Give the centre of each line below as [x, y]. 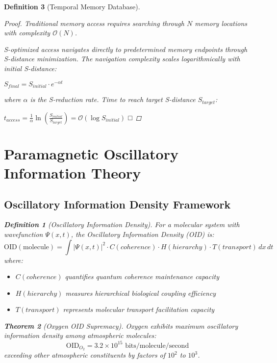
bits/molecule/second [157, 346]
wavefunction [24, 234]
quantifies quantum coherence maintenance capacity [142, 276]
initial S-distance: [30, 68]
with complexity [27, 33]
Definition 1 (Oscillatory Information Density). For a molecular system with [122, 224]
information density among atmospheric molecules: [80, 335]
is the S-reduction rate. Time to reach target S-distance [113, 99]
